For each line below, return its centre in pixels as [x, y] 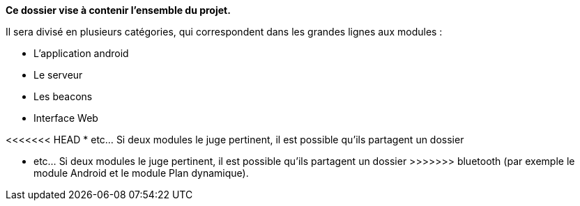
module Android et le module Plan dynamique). [141, 173]
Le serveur [58, 75]
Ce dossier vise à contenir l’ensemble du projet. [118, 10]
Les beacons [63, 96]
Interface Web [66, 118]
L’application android [81, 53]
